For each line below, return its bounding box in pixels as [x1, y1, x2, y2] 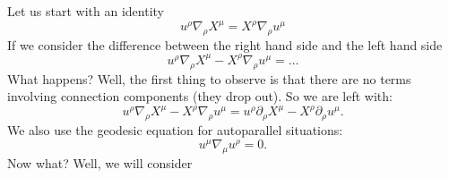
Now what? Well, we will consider [7, 153, 193, 172]
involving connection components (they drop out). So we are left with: [7, 87, 393, 106]
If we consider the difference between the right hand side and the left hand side [7, 35, 443, 54]
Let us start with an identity [7, 2, 164, 20]
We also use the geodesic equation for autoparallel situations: [7, 121, 343, 140]
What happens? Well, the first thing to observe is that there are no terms [7, 69, 411, 88]
